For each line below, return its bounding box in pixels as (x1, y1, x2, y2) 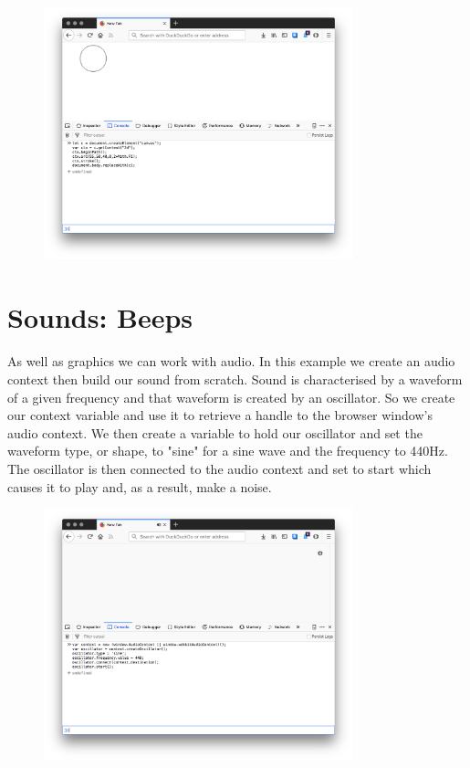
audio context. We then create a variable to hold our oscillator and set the (7, 423, 423, 442)
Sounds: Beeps (7, 298, 193, 335)
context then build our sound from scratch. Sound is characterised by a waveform (7, 370, 463, 389)
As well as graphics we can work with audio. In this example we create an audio (7, 352, 455, 371)
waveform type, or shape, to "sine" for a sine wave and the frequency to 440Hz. (7, 441, 448, 460)
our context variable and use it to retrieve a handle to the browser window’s (7, 405, 433, 425)
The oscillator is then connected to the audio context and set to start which (7, 459, 432, 479)
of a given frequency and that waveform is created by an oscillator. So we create (7, 387, 455, 406)
